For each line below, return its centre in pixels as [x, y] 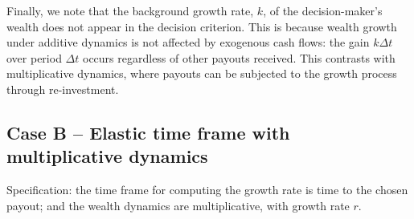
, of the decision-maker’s [323, 10]
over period [34, 57]
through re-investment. [63, 89]
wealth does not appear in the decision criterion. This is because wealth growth [202, 26]
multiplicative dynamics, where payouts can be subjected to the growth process [202, 73]
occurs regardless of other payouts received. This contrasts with [239, 57]
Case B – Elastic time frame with [148, 132]
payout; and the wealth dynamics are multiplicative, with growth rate [178, 205]
